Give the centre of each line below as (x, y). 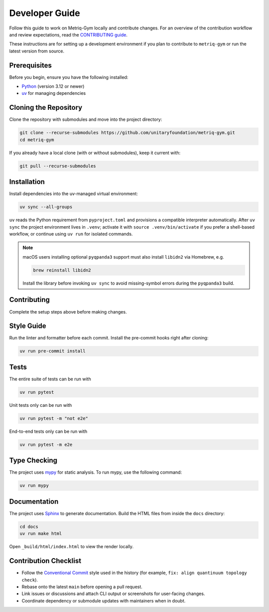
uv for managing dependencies (54, 93)
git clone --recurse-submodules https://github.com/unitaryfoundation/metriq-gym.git (127, 133)
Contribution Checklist (45, 561)
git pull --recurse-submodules (58, 166)
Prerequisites (30, 65)
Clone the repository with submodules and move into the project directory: (86, 119)
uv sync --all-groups (46, 207)
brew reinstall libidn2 (62, 270)
